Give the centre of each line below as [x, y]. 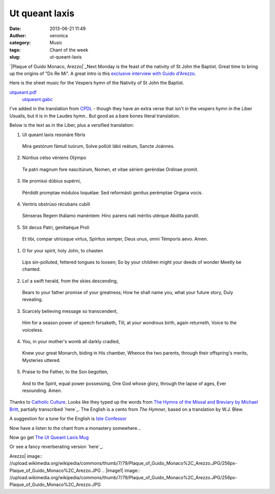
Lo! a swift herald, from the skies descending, [70, 281]
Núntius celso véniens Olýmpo [54, 158]
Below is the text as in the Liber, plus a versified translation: [72, 125]
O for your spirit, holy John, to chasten [63, 250]
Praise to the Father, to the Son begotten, [65, 372]
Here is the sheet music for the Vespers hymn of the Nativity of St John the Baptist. [97, 83]
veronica [59, 35]
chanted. [31, 269]
